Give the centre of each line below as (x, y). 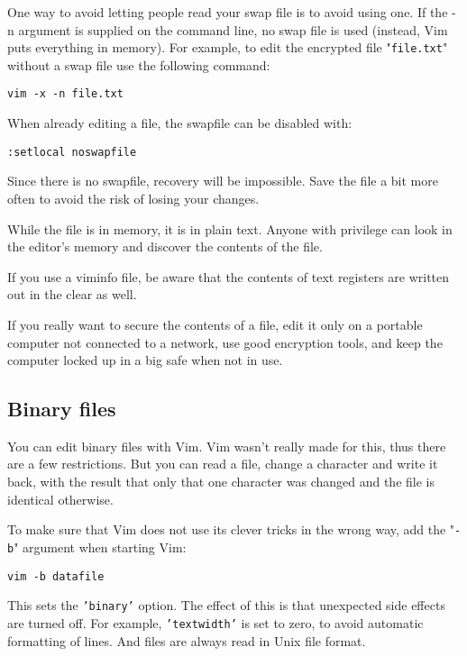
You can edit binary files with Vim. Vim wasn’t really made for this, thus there (227, 446)
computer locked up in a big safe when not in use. (145, 360)
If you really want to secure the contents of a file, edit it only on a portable (215, 324)
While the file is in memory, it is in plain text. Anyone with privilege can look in (230, 228)
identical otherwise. (60, 499)
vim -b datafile (56, 576)
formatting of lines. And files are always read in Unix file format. (187, 640)
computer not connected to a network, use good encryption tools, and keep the (225, 342)
